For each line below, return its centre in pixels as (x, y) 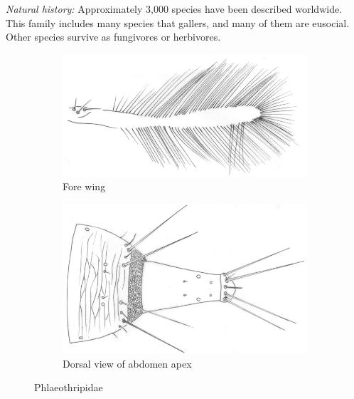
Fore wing (84, 186)
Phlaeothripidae (69, 387)
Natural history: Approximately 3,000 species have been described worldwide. (174, 9)
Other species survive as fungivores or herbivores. (113, 37)
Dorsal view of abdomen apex (127, 363)
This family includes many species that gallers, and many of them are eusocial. (178, 22)
